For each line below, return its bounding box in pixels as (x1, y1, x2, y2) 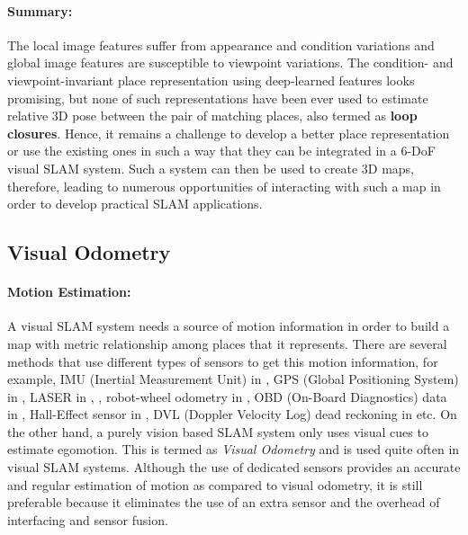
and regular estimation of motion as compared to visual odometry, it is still (7, 475, 423, 494)
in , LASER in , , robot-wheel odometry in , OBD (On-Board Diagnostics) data (7, 387, 447, 406)
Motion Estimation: (7, 282, 131, 301)
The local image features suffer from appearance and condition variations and (7, 35, 435, 54)
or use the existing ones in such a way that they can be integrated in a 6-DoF (7, 141, 436, 160)
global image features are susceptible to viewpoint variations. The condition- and (7, 53, 454, 72)
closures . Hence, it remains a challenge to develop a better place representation (7, 123, 450, 142)
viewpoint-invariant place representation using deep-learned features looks (7, 70, 415, 89)
